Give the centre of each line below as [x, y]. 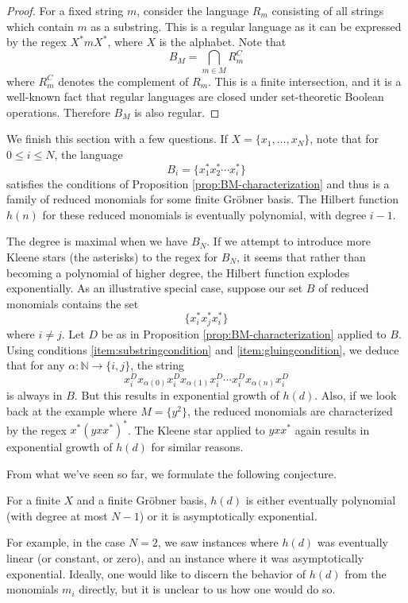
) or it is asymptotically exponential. [228, 515]
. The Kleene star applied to [196, 429]
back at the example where [72, 410]
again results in [332, 429]
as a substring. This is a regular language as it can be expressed [246, 26]
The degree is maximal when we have [97, 241]
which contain [40, 26]
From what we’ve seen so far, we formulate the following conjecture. [171, 473]
